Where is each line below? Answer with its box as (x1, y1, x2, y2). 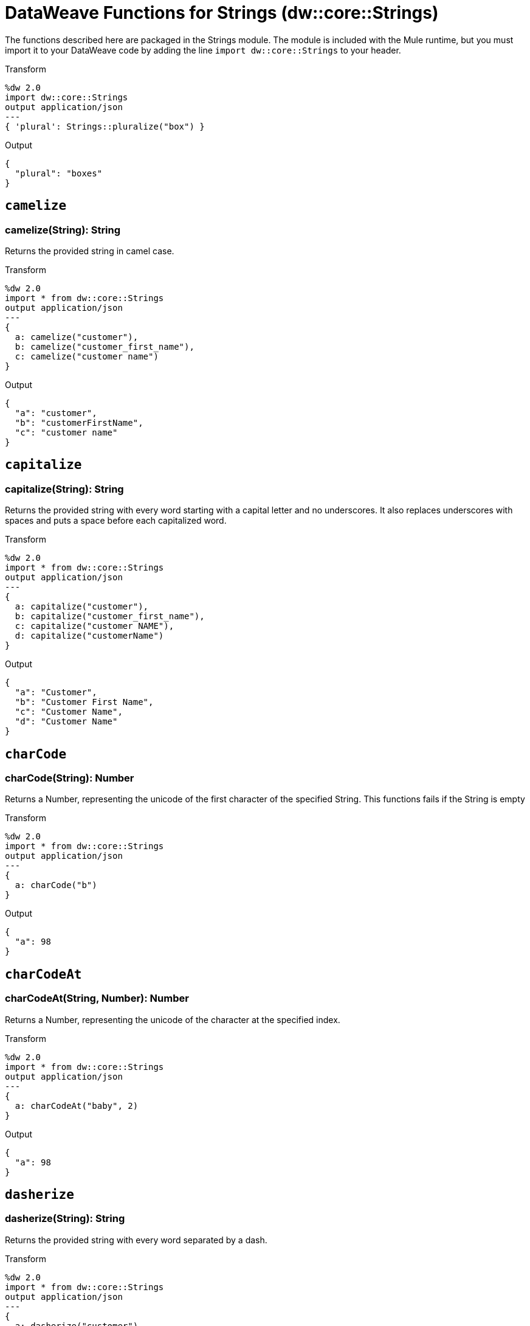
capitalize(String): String (5, 482, 124, 495)
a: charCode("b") (15, 880, 97, 890)
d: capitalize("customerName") (15, 631, 164, 641)
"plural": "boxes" (15, 168, 103, 178)
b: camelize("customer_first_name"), (15, 341, 194, 352)
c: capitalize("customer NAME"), (15, 621, 174, 631)
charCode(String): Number (5, 772, 134, 785)
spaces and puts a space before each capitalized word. (5, 515, 227, 526)
